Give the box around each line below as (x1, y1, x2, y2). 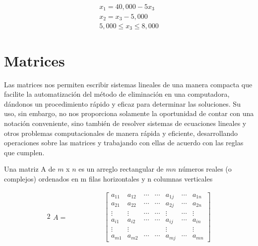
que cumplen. (4, 147, 45, 157)
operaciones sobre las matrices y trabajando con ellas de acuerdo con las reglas (4, 137, 244, 148)
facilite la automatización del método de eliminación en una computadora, (4, 89, 230, 99)
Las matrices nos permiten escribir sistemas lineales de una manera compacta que (4, 79, 253, 89)
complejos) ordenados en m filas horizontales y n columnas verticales (4, 173, 213, 184)
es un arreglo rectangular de (78, 164, 164, 174)
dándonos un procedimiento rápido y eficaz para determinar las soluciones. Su (4, 98, 241, 109)
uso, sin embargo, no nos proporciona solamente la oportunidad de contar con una (4, 108, 254, 119)
